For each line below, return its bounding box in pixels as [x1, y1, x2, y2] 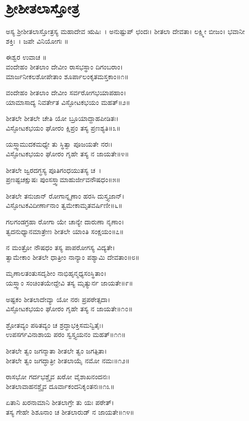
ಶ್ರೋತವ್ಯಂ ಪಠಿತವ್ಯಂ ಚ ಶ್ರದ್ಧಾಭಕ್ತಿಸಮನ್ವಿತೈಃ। [6, 320, 104, 330]
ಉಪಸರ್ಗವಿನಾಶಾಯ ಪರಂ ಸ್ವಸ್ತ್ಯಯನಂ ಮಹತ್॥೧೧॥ [6, 329, 126, 339]
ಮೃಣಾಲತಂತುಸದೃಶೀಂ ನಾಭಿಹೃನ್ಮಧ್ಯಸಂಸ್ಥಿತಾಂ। [6, 268, 107, 278]
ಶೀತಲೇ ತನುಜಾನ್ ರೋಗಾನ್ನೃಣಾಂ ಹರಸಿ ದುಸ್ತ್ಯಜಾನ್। [6, 190, 125, 201]
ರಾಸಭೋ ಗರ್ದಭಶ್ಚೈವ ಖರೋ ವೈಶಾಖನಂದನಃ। [6, 371, 111, 382]
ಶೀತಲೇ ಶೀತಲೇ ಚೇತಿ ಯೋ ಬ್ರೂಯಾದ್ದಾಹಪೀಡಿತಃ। [6, 113, 118, 123]
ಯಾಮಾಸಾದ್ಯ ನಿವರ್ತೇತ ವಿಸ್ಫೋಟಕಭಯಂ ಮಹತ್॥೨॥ [6, 97, 131, 107]
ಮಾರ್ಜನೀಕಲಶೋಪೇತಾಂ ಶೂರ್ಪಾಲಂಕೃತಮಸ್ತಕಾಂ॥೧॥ [6, 71, 129, 81]
